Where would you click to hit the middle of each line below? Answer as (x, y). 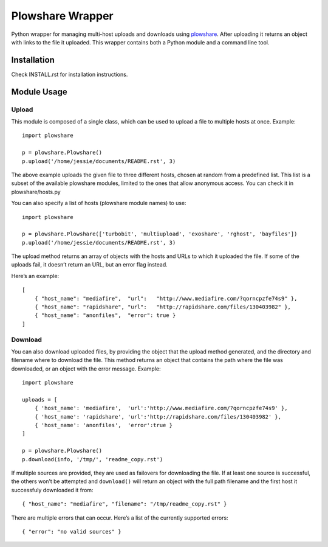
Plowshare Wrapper (62, 16)
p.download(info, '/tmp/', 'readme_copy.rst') (93, 459)
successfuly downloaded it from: (52, 490)
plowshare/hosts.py (36, 192)
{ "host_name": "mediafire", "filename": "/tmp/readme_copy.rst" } (125, 504)
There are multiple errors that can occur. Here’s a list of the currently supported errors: (120, 518)
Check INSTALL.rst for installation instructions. (70, 74)
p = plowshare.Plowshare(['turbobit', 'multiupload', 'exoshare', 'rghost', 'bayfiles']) (160, 234)
